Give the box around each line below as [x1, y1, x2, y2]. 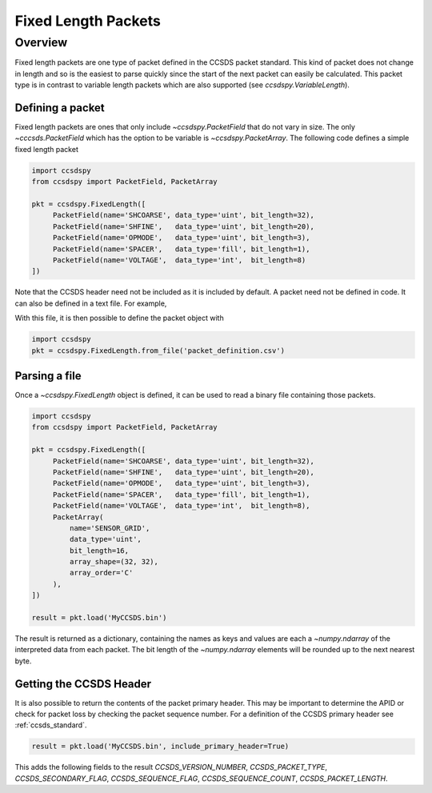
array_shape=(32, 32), [69, 557, 159, 567]
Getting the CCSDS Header [14, 677, 152, 691]
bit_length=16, [69, 546, 130, 555]
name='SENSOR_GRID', [69, 523, 150, 532]
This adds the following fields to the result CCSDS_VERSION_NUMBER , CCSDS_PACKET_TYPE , [14, 763, 328, 772]
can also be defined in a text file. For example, [14, 298, 167, 308]
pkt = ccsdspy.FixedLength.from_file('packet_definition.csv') [31, 346, 286, 355]
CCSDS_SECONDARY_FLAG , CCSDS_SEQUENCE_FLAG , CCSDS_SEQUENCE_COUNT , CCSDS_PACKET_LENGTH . [14, 773, 388, 783]
